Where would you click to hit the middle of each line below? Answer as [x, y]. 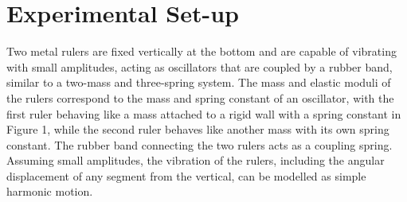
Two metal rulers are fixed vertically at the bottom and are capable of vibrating [202, 51]
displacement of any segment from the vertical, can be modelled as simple [186, 175]
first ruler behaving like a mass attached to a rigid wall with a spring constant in [204, 113]
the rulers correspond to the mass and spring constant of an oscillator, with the [200, 97]
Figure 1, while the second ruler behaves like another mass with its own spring [198, 129]
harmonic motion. [50, 191]
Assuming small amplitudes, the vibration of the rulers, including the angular [196, 160]
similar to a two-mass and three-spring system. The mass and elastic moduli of [199, 82]
